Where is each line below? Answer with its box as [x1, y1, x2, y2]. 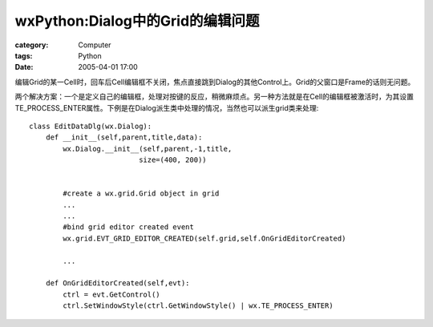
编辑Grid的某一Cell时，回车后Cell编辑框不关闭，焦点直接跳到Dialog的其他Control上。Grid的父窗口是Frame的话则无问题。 [14, 77, 415, 87]
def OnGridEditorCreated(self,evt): [45, 279, 190, 288]
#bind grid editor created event [63, 223, 194, 232]
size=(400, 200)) [139, 155, 208, 164]
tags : [14, 50, 33, 60]
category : [14, 40, 49, 50]
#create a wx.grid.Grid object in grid [63, 189, 220, 198]
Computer [78, 40, 111, 50]
